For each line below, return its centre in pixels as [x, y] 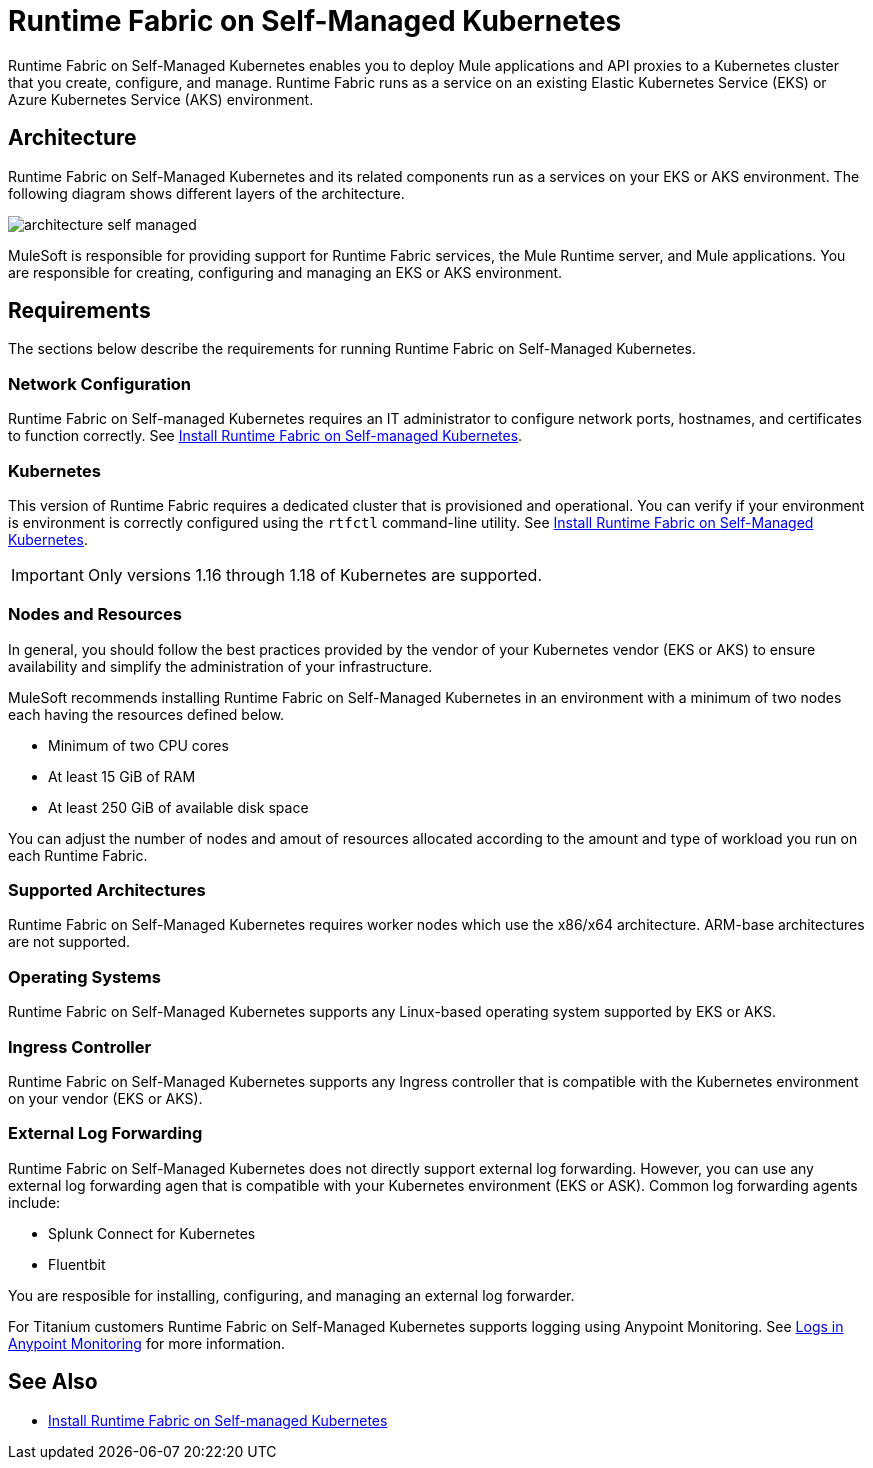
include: [34, 1202]
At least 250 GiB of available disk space [178, 807]
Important [47, 574]
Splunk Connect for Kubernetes [152, 1233]
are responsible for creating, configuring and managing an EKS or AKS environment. [285, 272]
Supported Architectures [107, 890]
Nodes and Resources [95, 614]
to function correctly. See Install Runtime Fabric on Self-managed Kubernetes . [265, 436]
